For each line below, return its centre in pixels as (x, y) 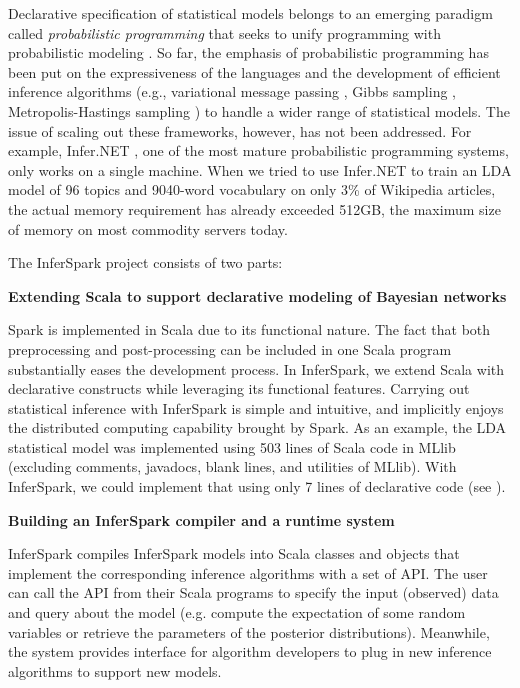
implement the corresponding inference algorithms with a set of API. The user (248, 572)
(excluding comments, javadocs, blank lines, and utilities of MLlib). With (232, 466)
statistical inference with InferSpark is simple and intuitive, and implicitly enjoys (256, 407)
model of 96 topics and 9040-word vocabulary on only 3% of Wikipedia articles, (252, 189)
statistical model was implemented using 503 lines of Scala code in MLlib (232, 446)
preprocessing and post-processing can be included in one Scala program (230, 348)
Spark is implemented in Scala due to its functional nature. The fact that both (249, 329)
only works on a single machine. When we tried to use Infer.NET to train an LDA (260, 169)
